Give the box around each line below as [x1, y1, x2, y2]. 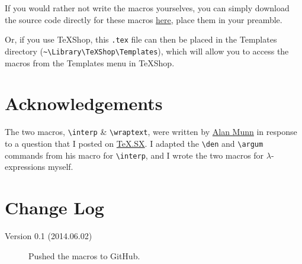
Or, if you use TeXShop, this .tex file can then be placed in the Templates [5, 33, 277, 46]
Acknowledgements [5, 91, 163, 115]
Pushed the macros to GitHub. [28, 249, 140, 262]
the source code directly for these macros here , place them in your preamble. [5, 13, 282, 25]
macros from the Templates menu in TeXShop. [5, 56, 175, 69]
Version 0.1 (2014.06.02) [5, 229, 92, 242]
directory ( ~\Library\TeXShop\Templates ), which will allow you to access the [5, 44, 289, 57]
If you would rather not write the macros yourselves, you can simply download [5, 2, 290, 14]
